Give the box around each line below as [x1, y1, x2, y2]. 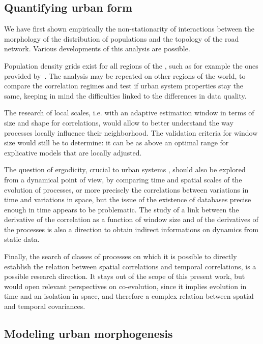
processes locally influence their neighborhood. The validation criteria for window [4, 127, 258, 138]
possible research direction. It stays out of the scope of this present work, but [4, 271, 245, 282]
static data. [4, 234, 40, 244]
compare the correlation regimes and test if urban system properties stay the [4, 80, 244, 91]
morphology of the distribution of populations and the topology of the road [4, 33, 239, 44]
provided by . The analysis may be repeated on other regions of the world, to [4, 70, 246, 81]
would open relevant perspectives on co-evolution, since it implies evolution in [4, 280, 247, 291]
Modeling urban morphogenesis [4, 326, 173, 341]
